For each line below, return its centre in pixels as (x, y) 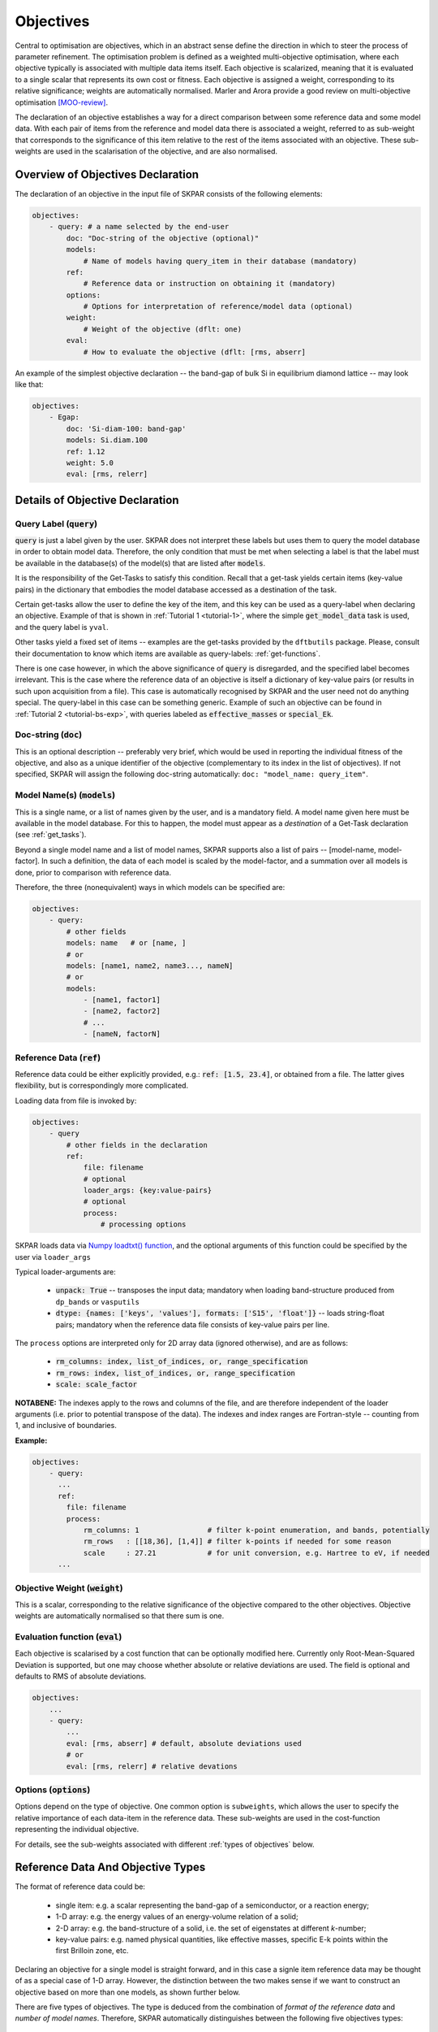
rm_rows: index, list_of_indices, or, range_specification (176, 1373)
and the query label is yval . (62, 627)
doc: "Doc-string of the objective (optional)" (163, 238)
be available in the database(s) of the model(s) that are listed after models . (140, 563)
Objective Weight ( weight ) (69, 1587)
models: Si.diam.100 (107, 440)
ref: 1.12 (86, 452)
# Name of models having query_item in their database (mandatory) (220, 261)
